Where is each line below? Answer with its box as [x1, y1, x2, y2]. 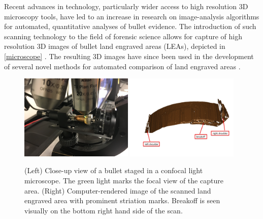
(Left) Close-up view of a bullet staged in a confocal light [24, 165, 203, 176]
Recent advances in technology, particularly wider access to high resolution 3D [4, 1, 248, 11]
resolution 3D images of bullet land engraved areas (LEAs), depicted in [4, 41, 225, 51]
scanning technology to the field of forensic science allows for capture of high [4, 31, 243, 41]
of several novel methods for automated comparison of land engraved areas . [4, 61, 241, 71]
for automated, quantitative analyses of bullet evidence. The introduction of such [4, 21, 256, 32]
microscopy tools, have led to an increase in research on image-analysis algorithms [4, 11, 259, 21]
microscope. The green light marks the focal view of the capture [24, 175, 223, 185]
